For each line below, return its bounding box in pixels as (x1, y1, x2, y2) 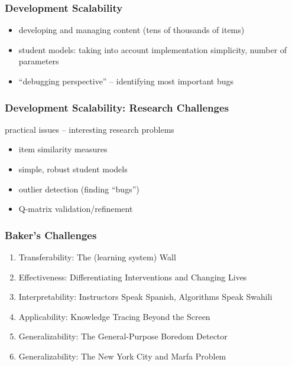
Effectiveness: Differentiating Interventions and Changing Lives (18, 270, 247, 283)
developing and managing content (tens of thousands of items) (18, 24, 245, 36)
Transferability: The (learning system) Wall (18, 251, 176, 263)
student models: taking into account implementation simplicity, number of (18, 43, 287, 55)
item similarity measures (18, 143, 108, 155)
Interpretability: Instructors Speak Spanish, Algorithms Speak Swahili (18, 290, 272, 303)
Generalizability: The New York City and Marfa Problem (18, 349, 226, 362)
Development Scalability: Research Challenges (5, 100, 229, 115)
